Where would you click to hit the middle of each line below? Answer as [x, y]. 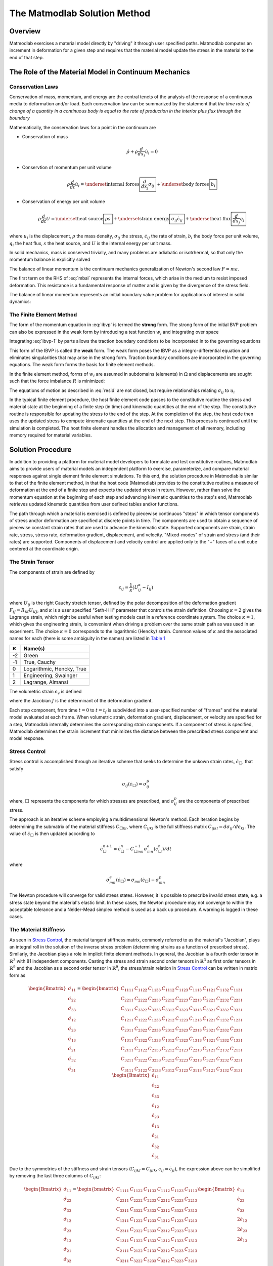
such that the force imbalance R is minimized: [57, 381]
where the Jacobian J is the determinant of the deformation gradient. [81, 701]
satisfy [16, 768]
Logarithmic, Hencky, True [55, 668]
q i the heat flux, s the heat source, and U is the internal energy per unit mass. [90, 244]
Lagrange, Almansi [46, 682]
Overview [25, 31]
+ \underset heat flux [208, 219]
